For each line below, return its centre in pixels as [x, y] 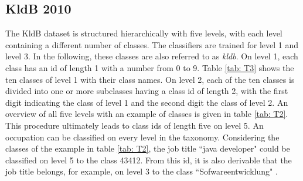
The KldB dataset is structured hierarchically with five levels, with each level [144, 33]
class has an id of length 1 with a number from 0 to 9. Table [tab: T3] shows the [150, 67]
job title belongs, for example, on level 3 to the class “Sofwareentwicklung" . [142, 171]
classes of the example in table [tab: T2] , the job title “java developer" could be [148, 148]
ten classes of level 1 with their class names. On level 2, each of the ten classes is [150, 79]
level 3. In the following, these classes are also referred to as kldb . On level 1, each [152, 56]
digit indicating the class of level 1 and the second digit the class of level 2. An [147, 102]
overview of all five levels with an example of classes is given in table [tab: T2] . [147, 114]
